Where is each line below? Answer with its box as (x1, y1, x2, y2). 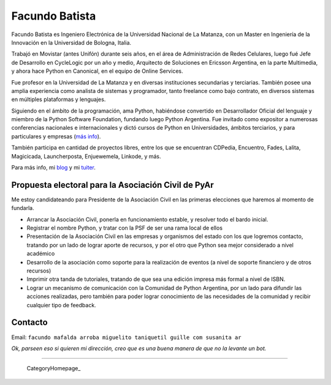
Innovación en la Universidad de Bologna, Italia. (11, 39, 132, 46)
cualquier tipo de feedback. (26, 301, 96, 308)
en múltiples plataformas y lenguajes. (11, 95, 106, 103)
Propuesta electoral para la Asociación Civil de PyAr (11, 179, 214, 190)
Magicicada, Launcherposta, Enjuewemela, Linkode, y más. (11, 152, 162, 160)
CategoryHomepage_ (26, 365, 81, 372)
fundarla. (11, 204, 34, 212)
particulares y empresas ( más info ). (11, 132, 101, 140)
